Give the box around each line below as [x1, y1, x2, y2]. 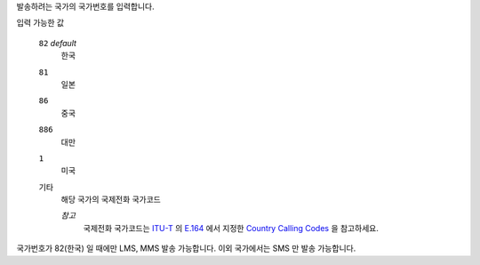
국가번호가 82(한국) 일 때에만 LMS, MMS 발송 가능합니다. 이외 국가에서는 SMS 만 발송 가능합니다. [16, 243, 356, 253]
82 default [38, 37, 77, 48]
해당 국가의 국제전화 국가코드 [60, 194, 162, 205]
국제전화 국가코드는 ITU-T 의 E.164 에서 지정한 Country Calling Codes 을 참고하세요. [83, 222, 380, 233]
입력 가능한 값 [16, 18, 65, 28]
